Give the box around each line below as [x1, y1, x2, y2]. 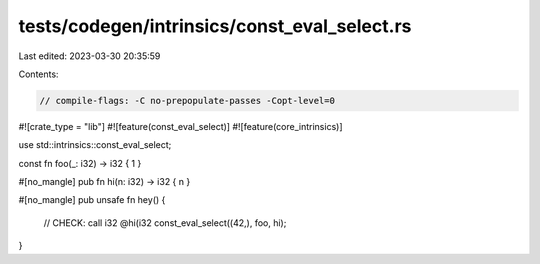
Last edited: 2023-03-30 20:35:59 [18, 50, 161, 62]
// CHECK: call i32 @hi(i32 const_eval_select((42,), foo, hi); [43, 216, 287, 229]
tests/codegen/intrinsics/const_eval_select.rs [18, 15, 412, 37]
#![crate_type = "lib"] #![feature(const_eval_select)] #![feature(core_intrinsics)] [18, 120, 343, 132]
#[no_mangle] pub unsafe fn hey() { [18, 194, 166, 206]
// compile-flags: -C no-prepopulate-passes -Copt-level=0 [39, 95, 335, 106]
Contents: [18, 68, 59, 80]
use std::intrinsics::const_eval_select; [18, 139, 172, 151]
